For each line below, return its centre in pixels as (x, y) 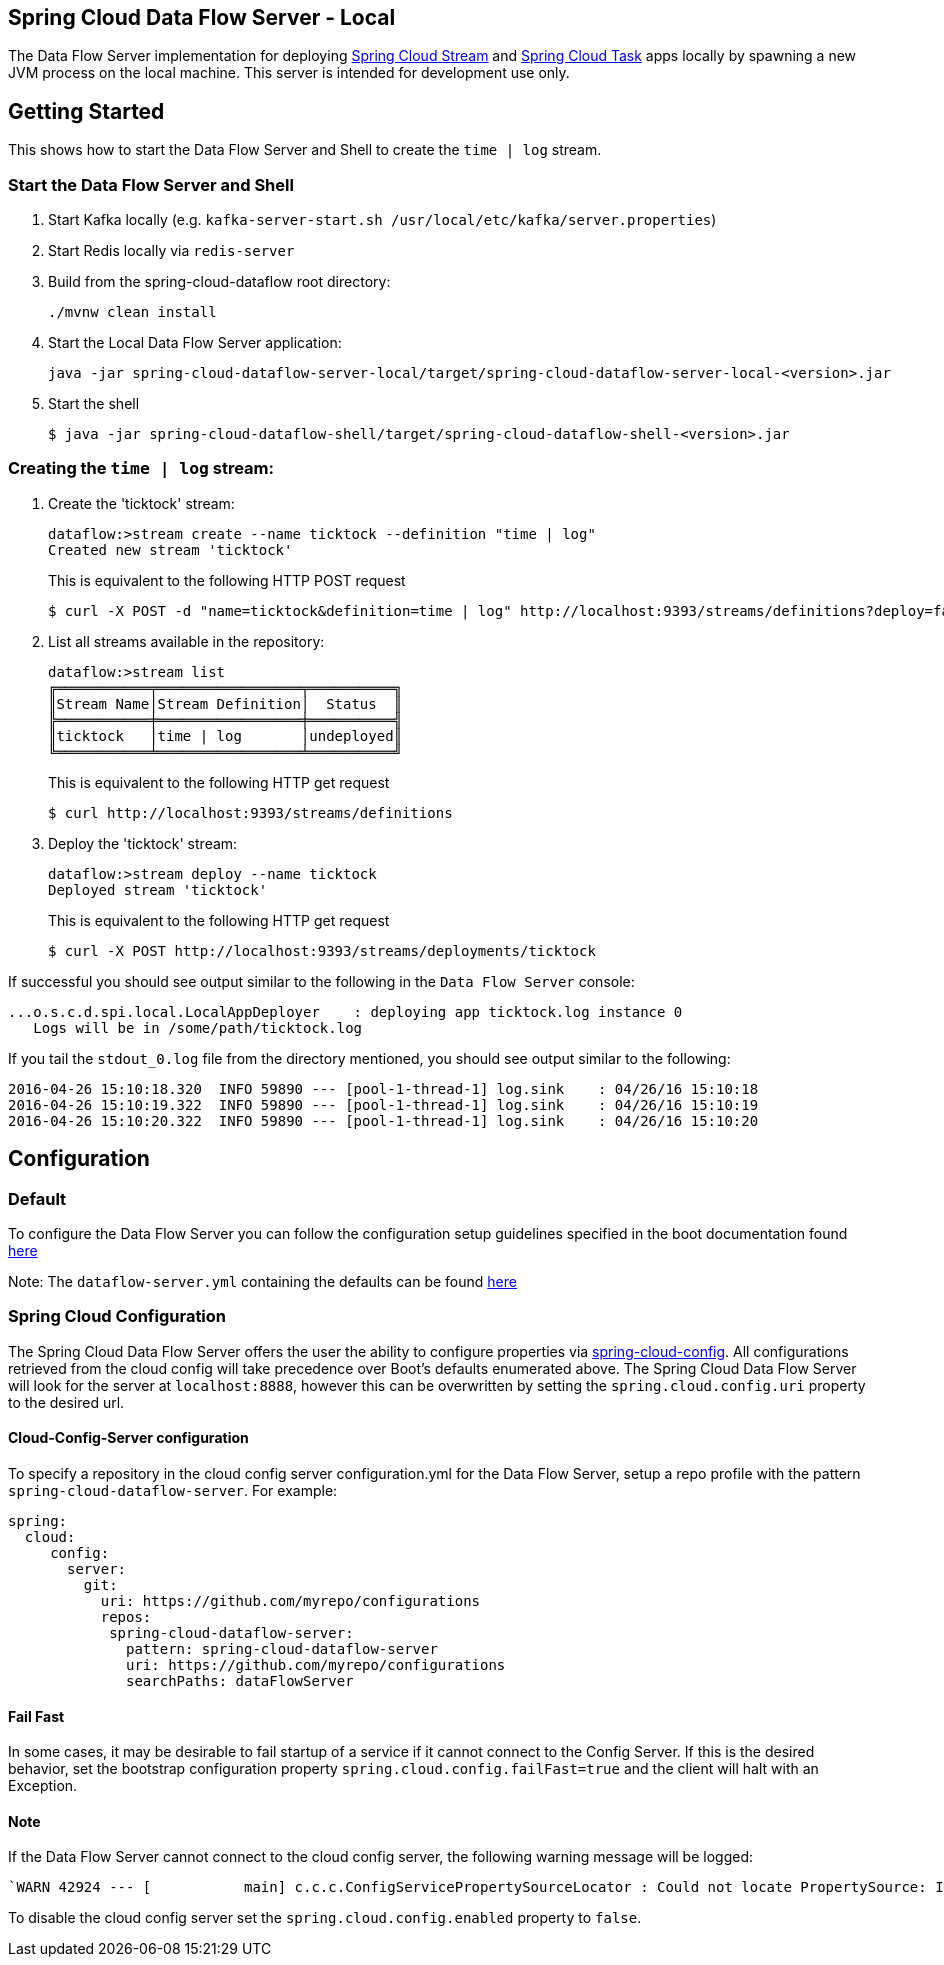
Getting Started (86, 111)
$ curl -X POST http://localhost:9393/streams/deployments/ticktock (322, 950)
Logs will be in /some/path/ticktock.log (198, 1027)
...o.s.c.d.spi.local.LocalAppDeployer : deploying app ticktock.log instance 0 (345, 1011)
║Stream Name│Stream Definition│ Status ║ (225, 703)
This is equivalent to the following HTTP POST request (227, 580)
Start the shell (94, 404)
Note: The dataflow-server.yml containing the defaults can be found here (262, 1281)
